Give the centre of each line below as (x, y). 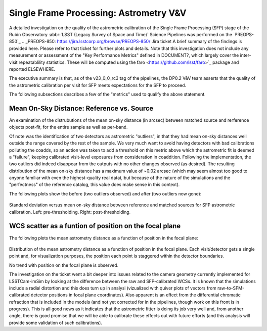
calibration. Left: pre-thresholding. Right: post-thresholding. (70, 212)
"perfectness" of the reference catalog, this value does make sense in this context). (94, 185)
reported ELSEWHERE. (32, 69)
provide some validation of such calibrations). (56, 323)
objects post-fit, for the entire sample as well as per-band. (68, 127)
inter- (246, 55)
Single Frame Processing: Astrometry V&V (98, 13)
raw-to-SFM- (231, 288)
